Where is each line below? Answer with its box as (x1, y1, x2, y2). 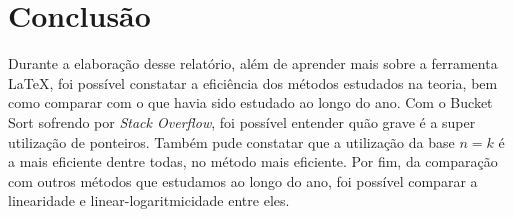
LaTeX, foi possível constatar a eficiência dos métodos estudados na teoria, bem (8, 72, 498, 93)
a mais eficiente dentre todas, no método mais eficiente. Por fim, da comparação (8, 151, 498, 172)
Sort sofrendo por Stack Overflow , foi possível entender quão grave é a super (8, 111, 476, 132)
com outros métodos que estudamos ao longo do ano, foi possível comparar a (8, 170, 478, 191)
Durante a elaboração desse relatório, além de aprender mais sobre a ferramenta (8, 53, 498, 74)
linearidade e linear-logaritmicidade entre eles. (8, 190, 290, 211)
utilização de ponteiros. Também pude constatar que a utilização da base (8, 131, 455, 152)
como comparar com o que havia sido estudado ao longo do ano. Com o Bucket (8, 92, 493, 113)
